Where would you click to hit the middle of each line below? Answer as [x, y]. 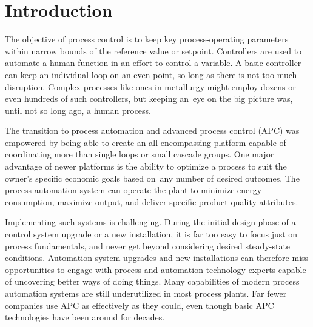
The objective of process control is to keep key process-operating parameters [147, 39]
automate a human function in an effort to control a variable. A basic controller [153, 63]
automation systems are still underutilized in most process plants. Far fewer [146, 293]
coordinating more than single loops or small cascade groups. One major [140, 154]
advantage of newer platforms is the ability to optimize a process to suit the [146, 166]
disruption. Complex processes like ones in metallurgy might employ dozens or [150, 86]
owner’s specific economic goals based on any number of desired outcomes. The [152, 178]
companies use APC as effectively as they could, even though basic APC [140, 305]
